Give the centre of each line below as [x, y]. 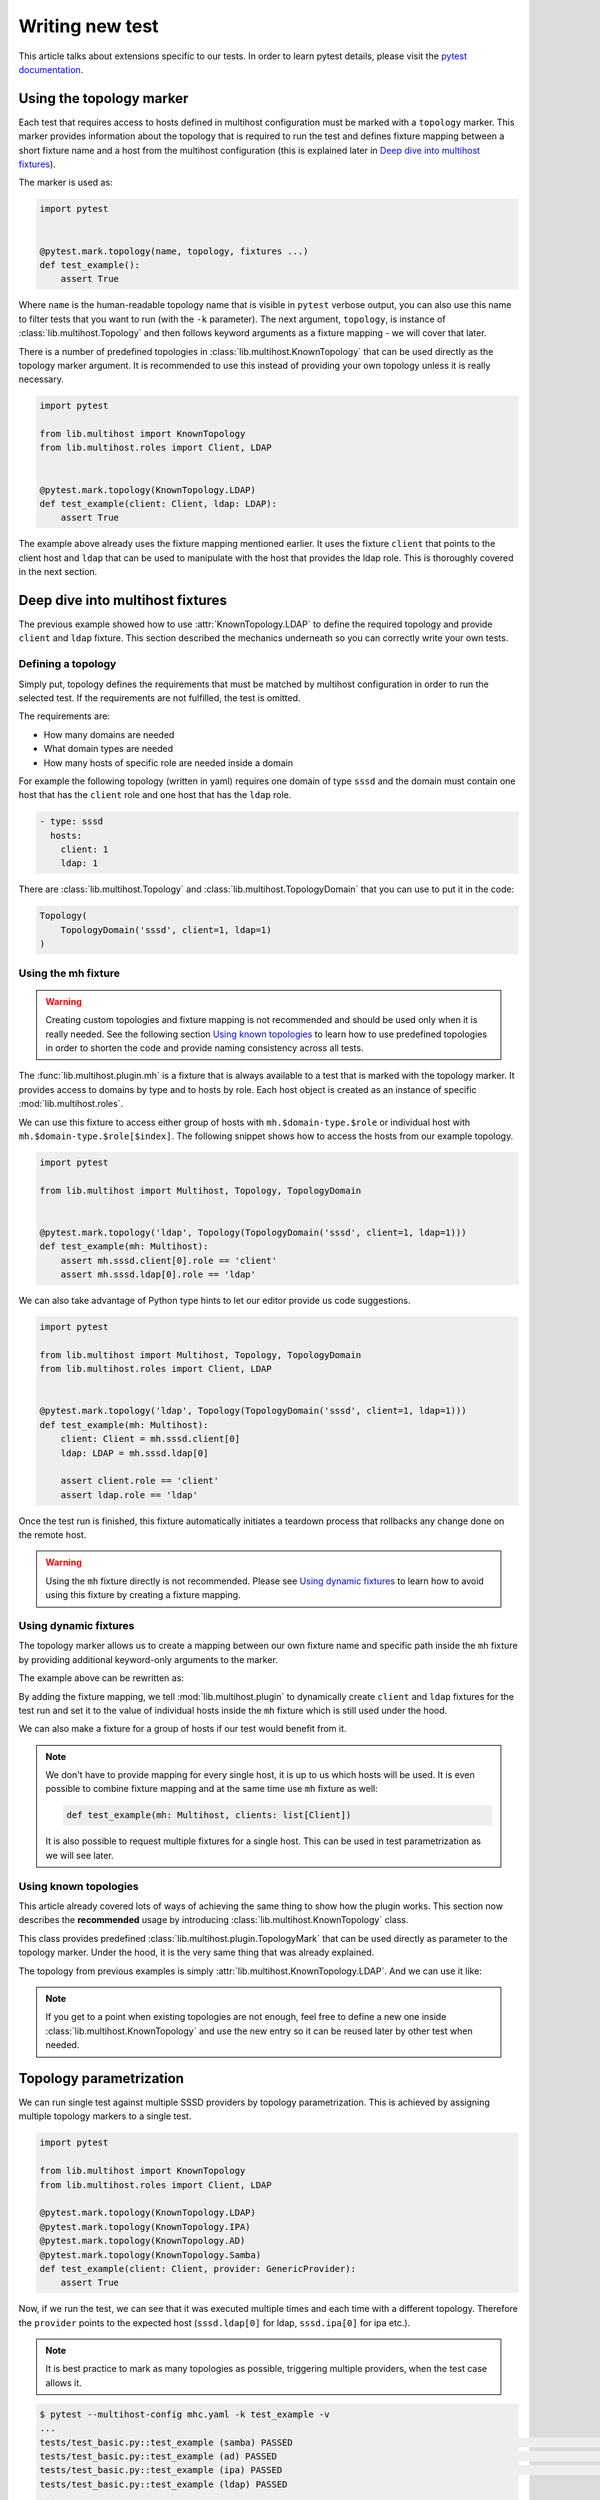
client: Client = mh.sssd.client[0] [150, 1439]
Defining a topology [67, 664]
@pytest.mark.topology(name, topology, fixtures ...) [174, 251]
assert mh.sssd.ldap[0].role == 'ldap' [158, 1274]
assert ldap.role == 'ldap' [129, 1494]
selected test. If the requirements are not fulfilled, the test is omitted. [159, 697]
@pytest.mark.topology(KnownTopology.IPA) [145, 2226]
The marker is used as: [66, 182]
